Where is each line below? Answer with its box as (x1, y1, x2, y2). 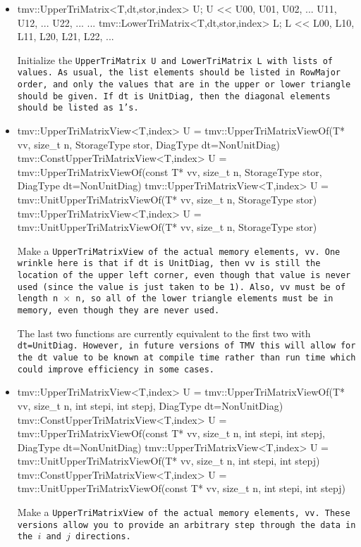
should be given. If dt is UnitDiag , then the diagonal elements (17, 91, 331, 101)
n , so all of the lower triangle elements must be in (75, 294, 334, 304)
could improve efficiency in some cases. (17, 364, 214, 375)
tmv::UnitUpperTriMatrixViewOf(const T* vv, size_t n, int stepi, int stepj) (17, 481, 345, 496)
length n (17, 294, 59, 304)
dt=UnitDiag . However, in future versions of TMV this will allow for (17, 341, 356, 351)
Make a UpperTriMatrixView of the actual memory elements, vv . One (17, 243, 341, 258)
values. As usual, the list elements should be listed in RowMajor (17, 68, 341, 78)
